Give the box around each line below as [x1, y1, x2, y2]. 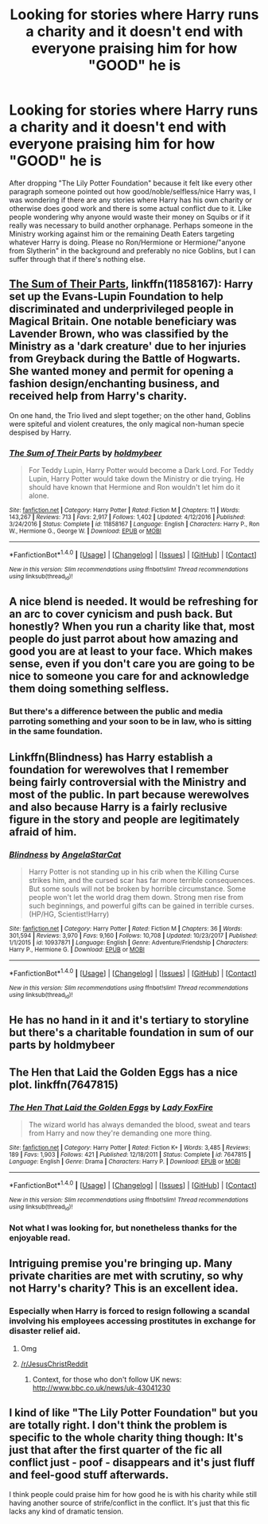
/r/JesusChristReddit [20, 1359, 88, 1369]
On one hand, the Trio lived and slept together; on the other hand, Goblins [9, 410, 251, 420]
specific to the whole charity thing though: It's [9, 1431, 243, 1444]
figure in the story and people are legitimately [9, 812, 240, 826]
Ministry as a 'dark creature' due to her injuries [9, 340, 247, 354]
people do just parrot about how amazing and [9, 632, 239, 646]
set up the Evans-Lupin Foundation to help [9, 290, 223, 303]
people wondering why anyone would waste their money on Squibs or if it [9, 212, 251, 221]
